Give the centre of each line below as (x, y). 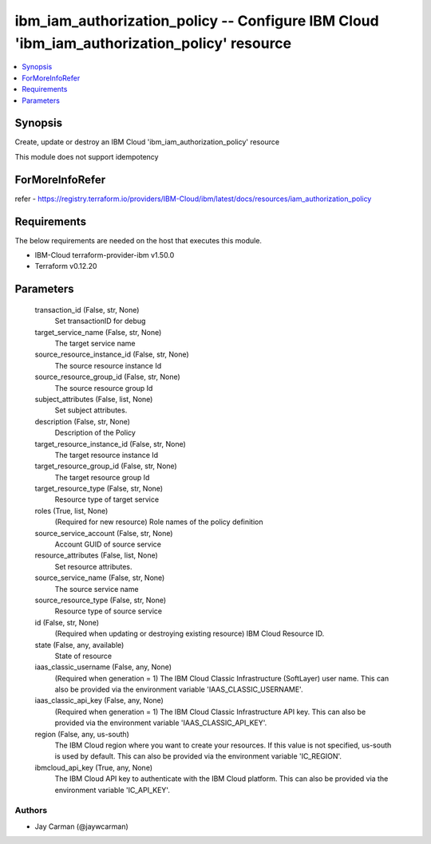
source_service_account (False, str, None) (104, 533)
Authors (31, 810)
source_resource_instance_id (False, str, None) (112, 354)
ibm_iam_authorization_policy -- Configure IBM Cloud (197, 21)
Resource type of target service (107, 499)
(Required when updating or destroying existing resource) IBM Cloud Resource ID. (190, 633)
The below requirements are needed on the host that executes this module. (138, 240)
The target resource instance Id (107, 455)
